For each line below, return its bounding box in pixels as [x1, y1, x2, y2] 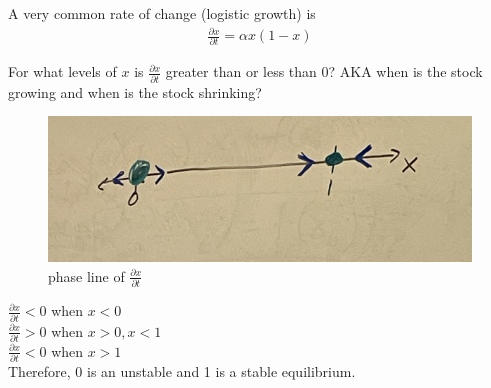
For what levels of [8, 61, 117, 82]
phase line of [48, 265, 125, 286]
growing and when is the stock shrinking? [8, 81, 262, 102]
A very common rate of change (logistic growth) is [8, 3, 316, 23]
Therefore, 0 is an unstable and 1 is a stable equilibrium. [8, 361, 356, 382]
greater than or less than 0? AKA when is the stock [165, 61, 483, 82]
